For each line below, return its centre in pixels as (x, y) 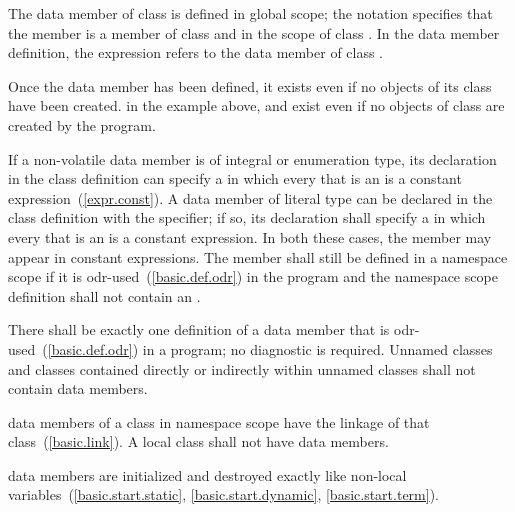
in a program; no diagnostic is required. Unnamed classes (317, 348)
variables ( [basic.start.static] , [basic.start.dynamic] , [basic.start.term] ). (223, 494)
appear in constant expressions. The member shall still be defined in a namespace (258, 256)
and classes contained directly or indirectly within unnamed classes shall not (242, 368)
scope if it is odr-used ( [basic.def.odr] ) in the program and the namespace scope (253, 276)
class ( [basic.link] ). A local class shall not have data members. (198, 441)
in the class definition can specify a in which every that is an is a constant (235, 178)
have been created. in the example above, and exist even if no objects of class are (256, 105)
